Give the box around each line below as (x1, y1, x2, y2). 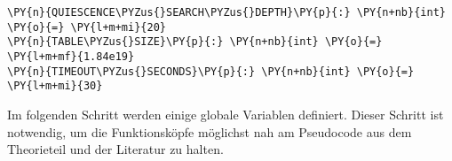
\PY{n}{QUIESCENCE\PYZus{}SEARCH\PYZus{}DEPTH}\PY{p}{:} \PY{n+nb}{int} (7, 6, 446, 19)
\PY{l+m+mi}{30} (7, 80, 103, 93)
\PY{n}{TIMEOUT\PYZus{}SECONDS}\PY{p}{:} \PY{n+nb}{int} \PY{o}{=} (7, 65, 415, 78)
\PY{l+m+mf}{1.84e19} (7, 50, 135, 63)
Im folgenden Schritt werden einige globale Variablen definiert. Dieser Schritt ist (7, 104, 444, 123)
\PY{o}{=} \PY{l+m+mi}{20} (7, 20, 166, 34)
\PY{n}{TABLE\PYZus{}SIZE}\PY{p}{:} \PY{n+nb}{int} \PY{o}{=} (7, 35, 383, 49)
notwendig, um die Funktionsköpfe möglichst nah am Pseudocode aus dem (7, 122, 412, 141)
